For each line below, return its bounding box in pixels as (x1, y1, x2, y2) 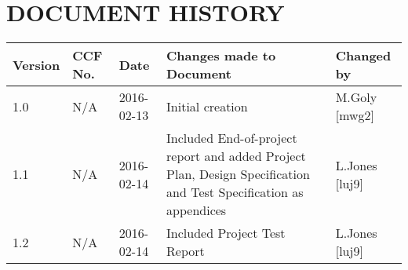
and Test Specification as (166, 183, 304, 202)
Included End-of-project (166, 129, 297, 148)
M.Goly (335, 88, 377, 107)
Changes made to (166, 46, 276, 65)
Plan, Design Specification (166, 165, 310, 184)
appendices (166, 201, 227, 220)
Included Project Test (166, 224, 286, 243)
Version (13, 55, 60, 74)
